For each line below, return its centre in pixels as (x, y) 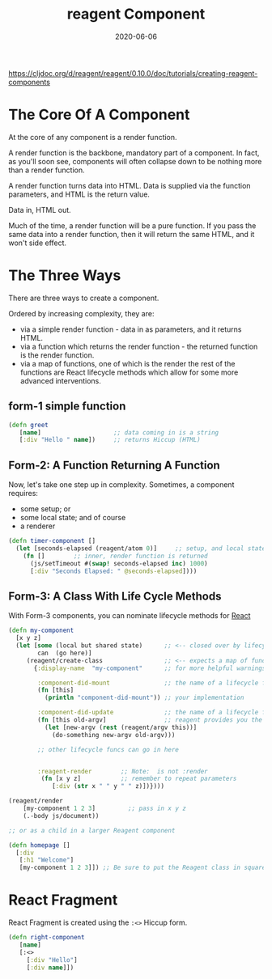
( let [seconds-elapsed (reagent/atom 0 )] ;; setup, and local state (141, 548)
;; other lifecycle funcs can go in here (108, 749)
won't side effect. (38, 243)
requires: (23, 494)
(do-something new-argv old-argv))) (113, 735)
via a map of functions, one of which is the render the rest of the (127, 363)
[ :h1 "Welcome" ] (47, 860)
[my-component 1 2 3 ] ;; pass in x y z (104, 808)
